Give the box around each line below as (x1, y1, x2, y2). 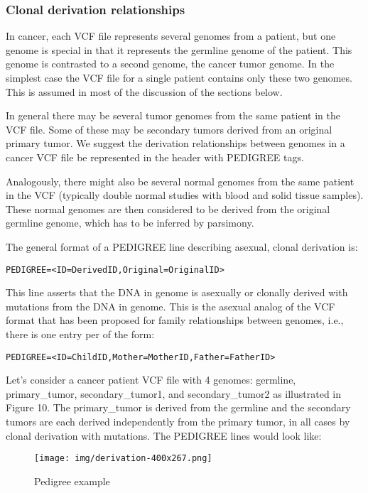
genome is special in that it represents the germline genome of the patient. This (6, 42, 352, 57)
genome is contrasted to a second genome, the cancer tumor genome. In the (6, 56, 335, 71)
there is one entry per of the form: (6, 326, 155, 341)
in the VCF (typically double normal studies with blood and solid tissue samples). (6, 188, 364, 202)
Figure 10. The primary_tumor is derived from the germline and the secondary (6, 400, 351, 415)
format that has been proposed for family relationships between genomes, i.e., (6, 313, 344, 327)
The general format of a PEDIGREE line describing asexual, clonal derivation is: (6, 239, 358, 254)
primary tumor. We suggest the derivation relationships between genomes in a (6, 136, 345, 151)
